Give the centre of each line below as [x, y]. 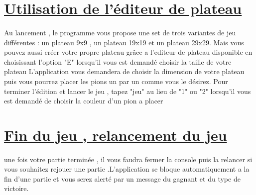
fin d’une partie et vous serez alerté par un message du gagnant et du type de [122, 178]
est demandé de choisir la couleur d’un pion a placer [84, 101]
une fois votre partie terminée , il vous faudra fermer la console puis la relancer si [128, 159]
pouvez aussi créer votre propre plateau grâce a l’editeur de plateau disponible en [128, 52]
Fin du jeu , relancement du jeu [116, 135]
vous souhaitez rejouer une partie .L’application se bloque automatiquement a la [127, 169]
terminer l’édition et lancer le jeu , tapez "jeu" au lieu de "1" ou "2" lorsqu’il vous [128, 91]
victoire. [16, 188]
